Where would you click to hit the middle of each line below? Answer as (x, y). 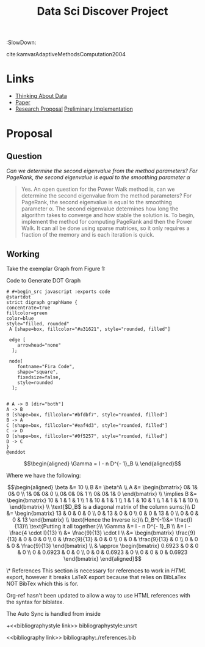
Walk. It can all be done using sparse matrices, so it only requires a (106, 228)
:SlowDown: (21, 43)
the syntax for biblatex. (35, 602)
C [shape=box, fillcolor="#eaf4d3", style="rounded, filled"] (87, 425)
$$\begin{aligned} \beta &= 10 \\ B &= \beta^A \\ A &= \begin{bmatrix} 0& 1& (103, 487)
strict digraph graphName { (42, 302)
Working (23, 254)
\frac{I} (184, 519)
